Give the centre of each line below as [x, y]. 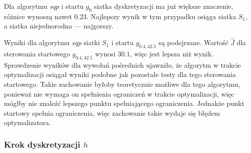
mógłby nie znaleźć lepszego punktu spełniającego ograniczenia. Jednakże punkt [124, 103]
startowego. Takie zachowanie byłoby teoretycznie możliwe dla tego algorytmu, [122, 84]
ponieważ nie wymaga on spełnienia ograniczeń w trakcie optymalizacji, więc [119, 93]
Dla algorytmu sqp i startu [44, 6]
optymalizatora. [27, 122]
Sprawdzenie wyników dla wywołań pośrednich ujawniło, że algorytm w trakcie [123, 64]
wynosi [105, 53]
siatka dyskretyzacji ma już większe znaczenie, [164, 6]
